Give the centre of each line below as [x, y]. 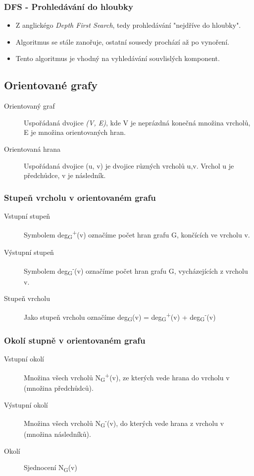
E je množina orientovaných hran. [75, 132]
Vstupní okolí [24, 358]
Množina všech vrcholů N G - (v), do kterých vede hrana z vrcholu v [124, 423]
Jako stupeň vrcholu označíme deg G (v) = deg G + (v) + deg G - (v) [120, 317]
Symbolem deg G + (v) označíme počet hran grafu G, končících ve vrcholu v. [137, 234]
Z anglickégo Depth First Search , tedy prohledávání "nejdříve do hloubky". [128, 25]
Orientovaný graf [29, 106]
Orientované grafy [51, 85]
